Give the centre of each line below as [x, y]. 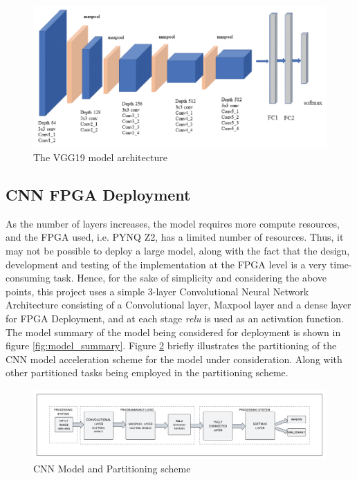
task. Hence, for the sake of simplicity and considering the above [190, 278]
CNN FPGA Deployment [98, 194]
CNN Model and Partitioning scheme [112, 469]
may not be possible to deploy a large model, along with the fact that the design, [178, 250]
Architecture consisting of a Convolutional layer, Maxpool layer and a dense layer [178, 305]
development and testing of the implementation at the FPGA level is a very [166, 264]
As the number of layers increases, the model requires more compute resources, [173, 223]
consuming [28, 278]
